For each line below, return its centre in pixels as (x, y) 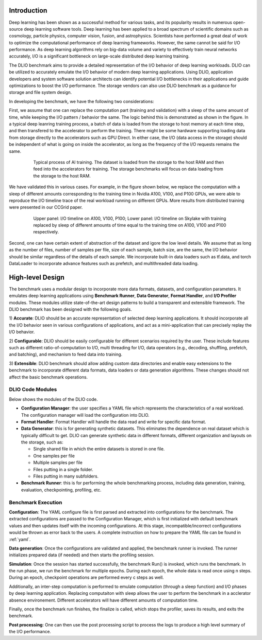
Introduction (28, 10)
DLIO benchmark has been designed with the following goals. (70, 309)
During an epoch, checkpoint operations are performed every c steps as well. (86, 578)
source (16, 29)
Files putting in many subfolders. (66, 476)
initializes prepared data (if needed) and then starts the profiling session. (82, 555)
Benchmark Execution (36, 502)
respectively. (46, 232)
